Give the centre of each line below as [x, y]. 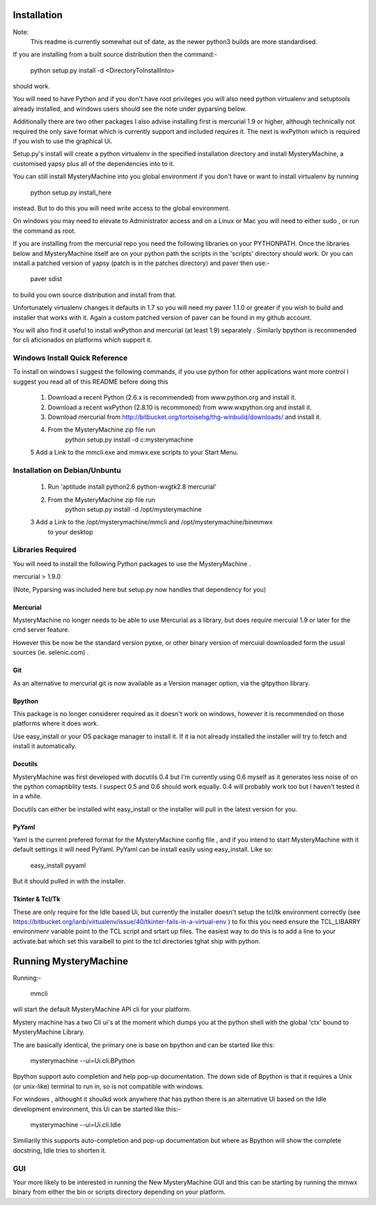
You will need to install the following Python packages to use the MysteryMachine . [132, 563]
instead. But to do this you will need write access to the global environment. [122, 208]
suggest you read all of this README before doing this [91, 381]
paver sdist [46, 279]
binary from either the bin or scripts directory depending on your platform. [119, 1192]
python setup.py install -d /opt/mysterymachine [133, 509]
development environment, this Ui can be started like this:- [97, 1109]
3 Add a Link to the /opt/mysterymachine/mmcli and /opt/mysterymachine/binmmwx [151, 522]
